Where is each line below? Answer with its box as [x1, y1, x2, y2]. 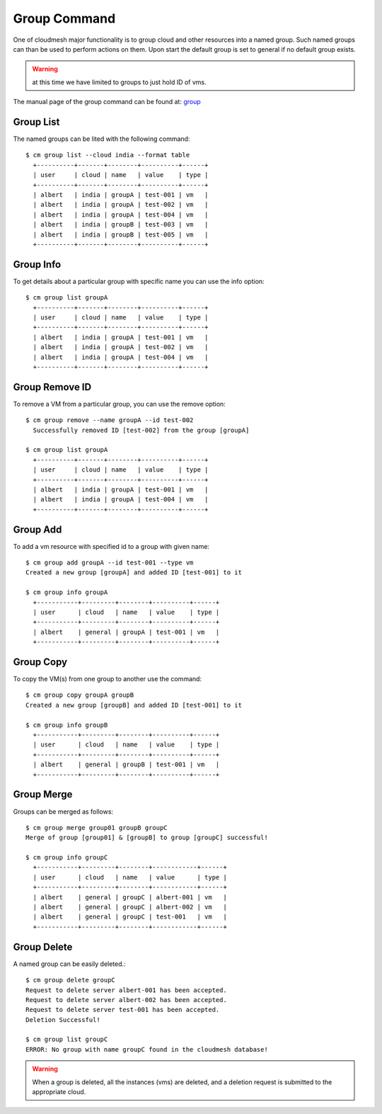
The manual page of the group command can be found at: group [13, 98, 201, 106]
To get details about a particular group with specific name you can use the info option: [13, 277, 265, 285]
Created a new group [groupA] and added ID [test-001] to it [25, 569, 242, 576]
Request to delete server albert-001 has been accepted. [25, 986, 228, 994]
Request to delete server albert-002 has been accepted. [25, 996, 228, 1004]
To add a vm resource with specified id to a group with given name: [13, 542, 210, 550]
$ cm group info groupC [25, 853, 108, 862]
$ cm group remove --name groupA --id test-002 [25, 416, 194, 424]
